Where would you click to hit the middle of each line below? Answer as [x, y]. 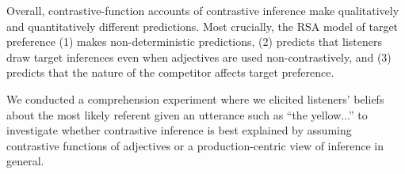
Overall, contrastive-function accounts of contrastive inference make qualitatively [203, 10]
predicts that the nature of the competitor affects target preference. [170, 72]
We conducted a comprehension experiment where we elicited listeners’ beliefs [195, 98]
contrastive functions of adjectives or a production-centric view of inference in [195, 145]
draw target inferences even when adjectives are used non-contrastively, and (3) [199, 57]
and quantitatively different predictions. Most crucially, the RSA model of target [202, 26]
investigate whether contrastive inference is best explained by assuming [179, 130]
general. [25, 161]
